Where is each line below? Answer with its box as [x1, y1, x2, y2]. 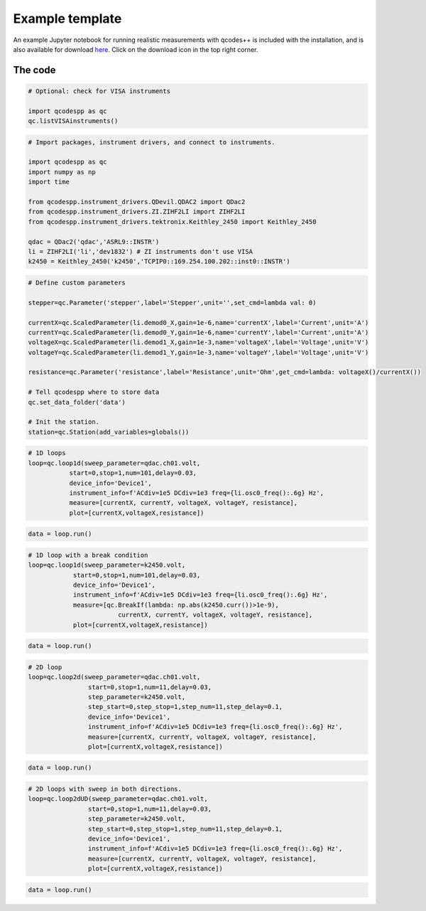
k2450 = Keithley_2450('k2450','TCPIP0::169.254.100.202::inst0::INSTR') [28, 257, 290, 266]
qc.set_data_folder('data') [28, 398, 126, 406]
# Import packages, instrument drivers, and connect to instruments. [28, 138, 275, 146]
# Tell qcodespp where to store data [28, 388, 160, 396]
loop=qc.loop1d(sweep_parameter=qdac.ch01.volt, [28, 459, 201, 467]
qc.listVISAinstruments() [28, 117, 119, 125]
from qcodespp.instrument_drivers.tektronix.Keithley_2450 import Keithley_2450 [28, 218, 317, 225]
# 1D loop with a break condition [28, 551, 148, 559]
